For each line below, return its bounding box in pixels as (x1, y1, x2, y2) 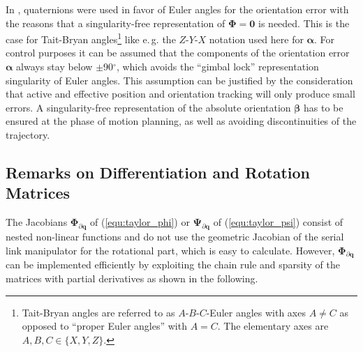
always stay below (16, 59, 93, 74)
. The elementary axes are (217, 319, 329, 333)
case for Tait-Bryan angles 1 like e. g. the (6, 30, 176, 46)
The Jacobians (6, 215, 68, 229)
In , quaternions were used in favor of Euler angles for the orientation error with (6, 2, 349, 16)
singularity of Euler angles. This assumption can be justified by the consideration (6, 72, 353, 87)
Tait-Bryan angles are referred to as (22, 305, 175, 319)
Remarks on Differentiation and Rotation (6, 161, 310, 183)
